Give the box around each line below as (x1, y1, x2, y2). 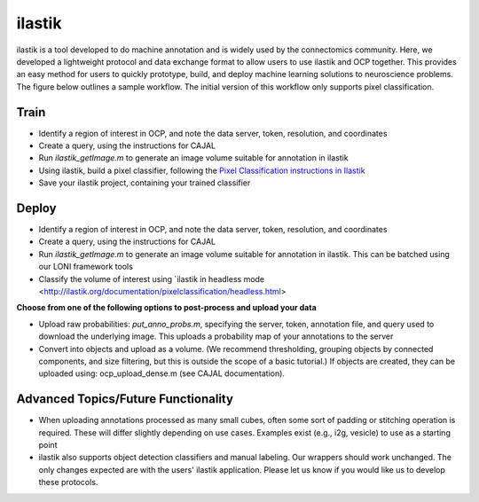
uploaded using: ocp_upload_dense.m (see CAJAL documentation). (38, 368, 286, 379)
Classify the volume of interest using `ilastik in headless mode (38, 273, 265, 284)
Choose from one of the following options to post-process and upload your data (16, 302, 317, 313)
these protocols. (38, 477, 98, 488)
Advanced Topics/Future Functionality (16, 391, 234, 407)
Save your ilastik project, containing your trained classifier (38, 177, 251, 188)
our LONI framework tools (38, 262, 133, 272)
